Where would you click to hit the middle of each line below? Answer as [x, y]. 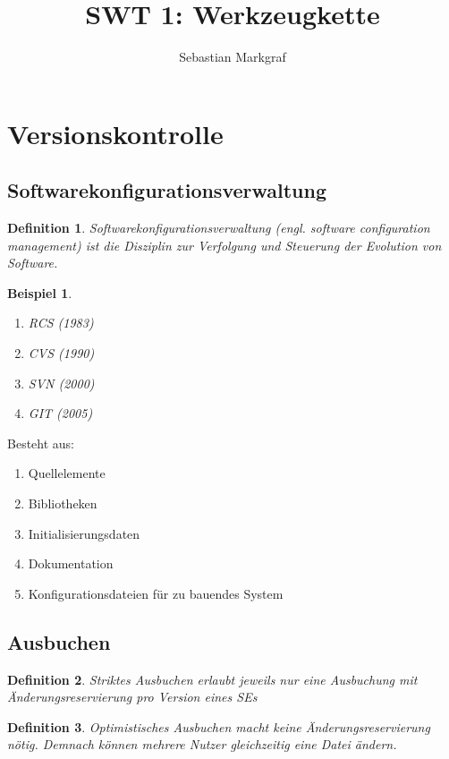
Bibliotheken [63, 503]
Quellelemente [67, 473]
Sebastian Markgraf [233, 57]
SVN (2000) [61, 383]
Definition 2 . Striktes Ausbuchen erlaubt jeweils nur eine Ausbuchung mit [212, 679]
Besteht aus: [41, 443]
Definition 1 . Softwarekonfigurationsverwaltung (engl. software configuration [219, 228]
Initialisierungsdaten [84, 533]
